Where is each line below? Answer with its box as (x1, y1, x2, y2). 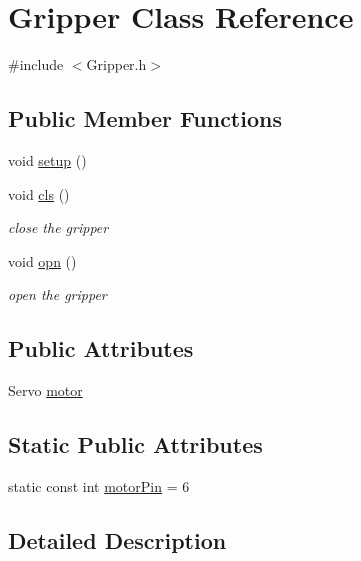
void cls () (8, 183, 70, 204)
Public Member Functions (8, 103, 282, 134)
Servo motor (8, 380, 83, 401)
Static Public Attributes (8, 429, 263, 460)
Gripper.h (86, 54, 147, 75)
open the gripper (8, 284, 107, 305)
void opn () (8, 250, 77, 271)
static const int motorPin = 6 (8, 475, 190, 496)
